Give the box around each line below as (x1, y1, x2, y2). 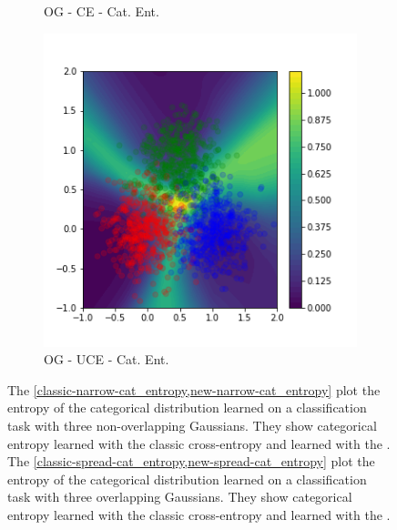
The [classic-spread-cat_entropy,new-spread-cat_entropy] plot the (7, 452, 375, 471)
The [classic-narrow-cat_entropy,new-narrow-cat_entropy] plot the (7, 380, 381, 399)
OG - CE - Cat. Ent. (44, 2, 159, 20)
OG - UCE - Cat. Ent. (44, 350, 169, 369)
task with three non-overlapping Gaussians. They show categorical (7, 415, 377, 434)
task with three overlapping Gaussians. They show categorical (7, 487, 352, 506)
